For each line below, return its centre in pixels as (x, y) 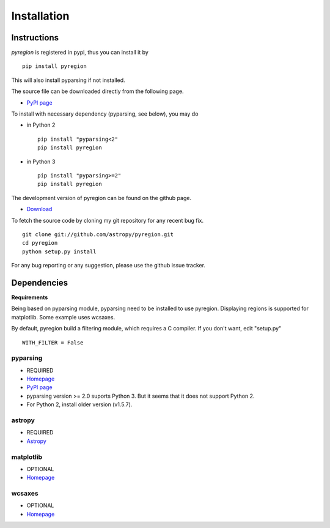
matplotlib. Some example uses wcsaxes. (63, 317)
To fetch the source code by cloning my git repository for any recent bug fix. (108, 220)
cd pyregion (40, 243)
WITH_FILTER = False (53, 342)
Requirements (30, 297)
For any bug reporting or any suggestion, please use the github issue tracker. (108, 266)
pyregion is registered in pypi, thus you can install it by (80, 53)
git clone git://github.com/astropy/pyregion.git (98, 234)
